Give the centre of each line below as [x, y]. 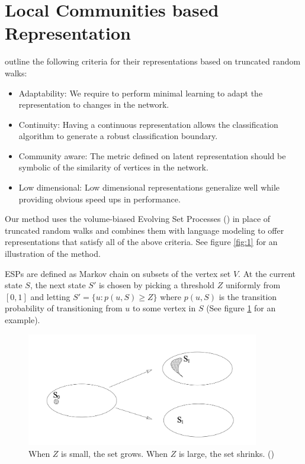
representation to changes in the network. [94, 104]
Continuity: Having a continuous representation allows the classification [148, 124]
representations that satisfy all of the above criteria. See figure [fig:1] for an [141, 242]
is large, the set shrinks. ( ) [226, 454]
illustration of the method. [53, 254]
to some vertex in [164, 308]
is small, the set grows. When [115, 454]
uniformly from [253, 285]
